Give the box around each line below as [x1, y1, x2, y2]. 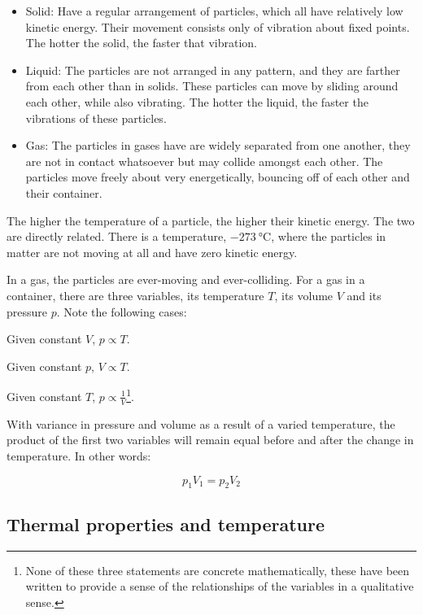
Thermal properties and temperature [7, 511, 325, 536]
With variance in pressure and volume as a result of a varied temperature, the [7, 415, 395, 432]
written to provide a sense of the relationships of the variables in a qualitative [25, 578, 414, 595]
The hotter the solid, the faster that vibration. [25, 34, 257, 51]
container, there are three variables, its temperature [7, 286, 264, 303]
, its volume [274, 286, 334, 303]
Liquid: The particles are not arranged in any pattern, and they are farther [25, 61, 400, 78]
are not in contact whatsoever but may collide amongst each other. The [25, 152, 383, 169]
